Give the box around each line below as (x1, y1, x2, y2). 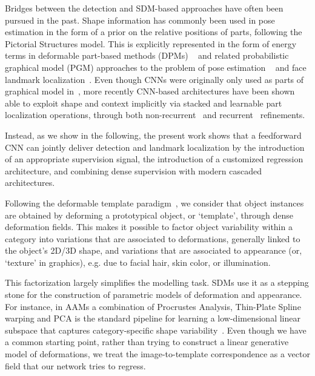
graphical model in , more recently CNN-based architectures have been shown (5, 85, 295, 97)
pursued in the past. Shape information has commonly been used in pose (5, 13, 275, 26)
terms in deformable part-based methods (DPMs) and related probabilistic (5, 49, 289, 62)
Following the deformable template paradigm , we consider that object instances (5, 196, 304, 209)
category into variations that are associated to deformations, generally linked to (5, 232, 300, 245)
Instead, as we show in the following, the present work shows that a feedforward (5, 128, 302, 141)
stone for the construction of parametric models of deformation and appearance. (5, 288, 302, 301)
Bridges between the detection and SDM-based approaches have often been (5, 2, 283, 14)
